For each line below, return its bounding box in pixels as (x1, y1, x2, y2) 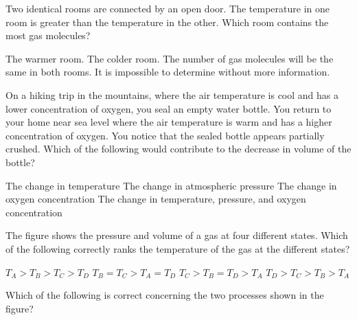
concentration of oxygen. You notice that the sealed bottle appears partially (5, 128, 325, 142)
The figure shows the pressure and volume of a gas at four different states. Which (5, 228, 348, 242)
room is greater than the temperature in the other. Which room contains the (5, 14, 329, 29)
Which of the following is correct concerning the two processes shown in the (5, 288, 324, 302)
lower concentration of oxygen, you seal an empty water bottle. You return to (5, 101, 332, 115)
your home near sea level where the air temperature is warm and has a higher (5, 115, 332, 129)
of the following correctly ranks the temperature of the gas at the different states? (5, 241, 350, 255)
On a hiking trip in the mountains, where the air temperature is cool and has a (5, 87, 339, 102)
